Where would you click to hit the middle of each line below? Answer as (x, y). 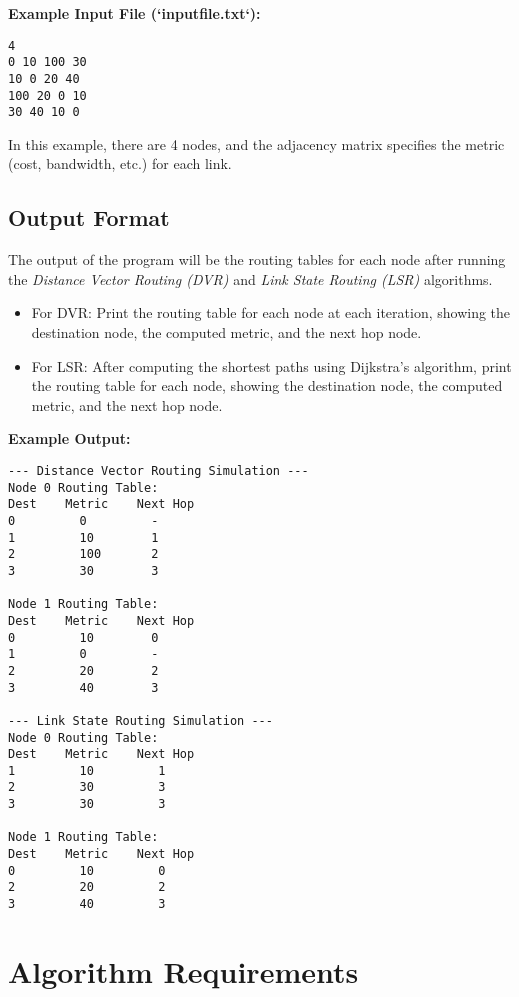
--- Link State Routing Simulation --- (140, 720)
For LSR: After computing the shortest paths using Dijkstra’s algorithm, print (271, 365)
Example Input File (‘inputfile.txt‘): (134, 13)
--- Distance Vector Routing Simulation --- (158, 471)
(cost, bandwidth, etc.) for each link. (120, 163)
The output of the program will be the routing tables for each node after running (257, 259)
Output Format (89, 217)
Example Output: (69, 438)
